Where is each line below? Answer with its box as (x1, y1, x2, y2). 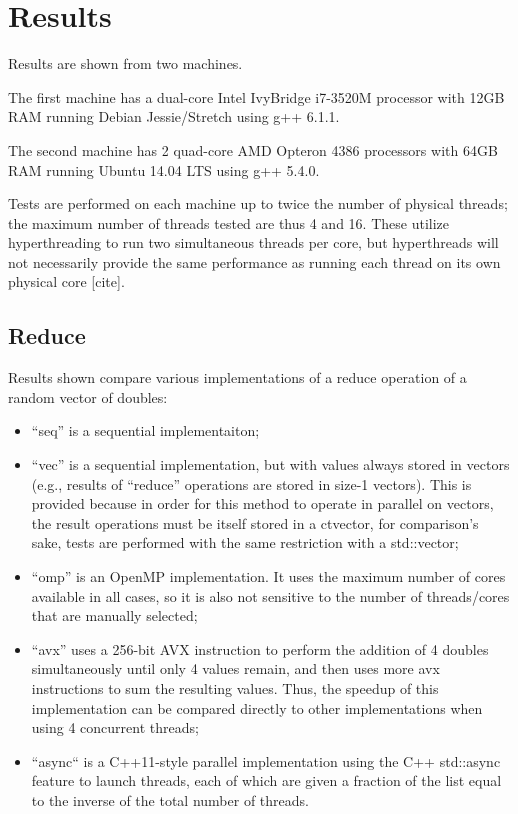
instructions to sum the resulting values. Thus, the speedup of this (31, 677, 439, 698)
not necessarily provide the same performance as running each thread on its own (8, 251, 501, 272)
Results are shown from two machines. (8, 53, 243, 74)
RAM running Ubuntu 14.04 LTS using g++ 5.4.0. (8, 159, 320, 180)
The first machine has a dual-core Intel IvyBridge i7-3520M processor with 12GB (8, 86, 505, 107)
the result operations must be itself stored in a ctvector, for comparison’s (31, 512, 479, 533)
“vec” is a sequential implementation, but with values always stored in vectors (31, 454, 510, 475)
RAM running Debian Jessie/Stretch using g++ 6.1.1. (8, 106, 340, 127)
